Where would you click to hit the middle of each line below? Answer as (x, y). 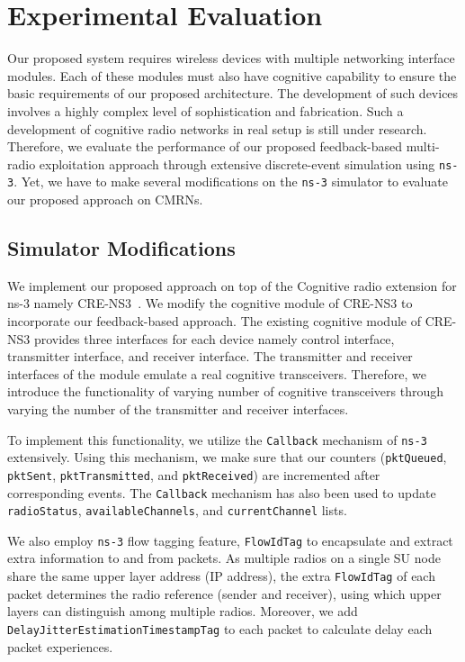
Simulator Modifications (121, 247)
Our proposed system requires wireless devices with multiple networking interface (231, 58)
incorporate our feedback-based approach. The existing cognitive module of (214, 320)
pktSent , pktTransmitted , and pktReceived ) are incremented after (194, 474)
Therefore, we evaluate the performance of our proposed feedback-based (205, 146)
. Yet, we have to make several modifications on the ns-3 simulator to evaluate (231, 181)
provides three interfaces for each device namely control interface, (214, 338)
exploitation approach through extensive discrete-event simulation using (237, 163)
